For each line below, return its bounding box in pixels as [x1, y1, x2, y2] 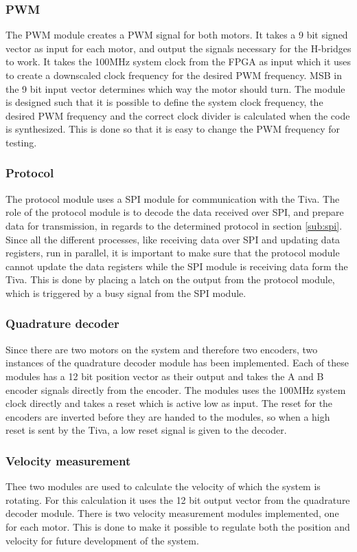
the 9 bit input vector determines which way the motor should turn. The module [5, 81, 345, 96]
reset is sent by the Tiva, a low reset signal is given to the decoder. [5, 423, 287, 437]
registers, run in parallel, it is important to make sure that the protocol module [5, 245, 340, 260]
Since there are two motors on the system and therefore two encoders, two [5, 342, 318, 356]
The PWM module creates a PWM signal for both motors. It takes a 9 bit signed [5, 27, 348, 42]
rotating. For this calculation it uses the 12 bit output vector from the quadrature [5, 492, 350, 507]
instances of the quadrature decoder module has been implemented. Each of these [5, 355, 349, 370]
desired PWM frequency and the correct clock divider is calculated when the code [5, 108, 350, 122]
